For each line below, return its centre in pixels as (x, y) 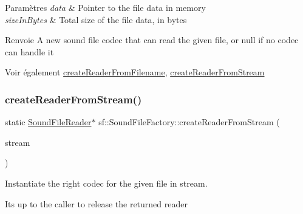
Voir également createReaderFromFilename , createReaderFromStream (135, 72)
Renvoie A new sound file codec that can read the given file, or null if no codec (152, 40)
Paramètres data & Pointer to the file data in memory (105, 7)
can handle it (29, 51)
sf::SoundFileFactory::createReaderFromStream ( (189, 122)
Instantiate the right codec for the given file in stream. (106, 183)
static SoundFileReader (48, 122)
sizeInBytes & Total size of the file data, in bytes (96, 19)
